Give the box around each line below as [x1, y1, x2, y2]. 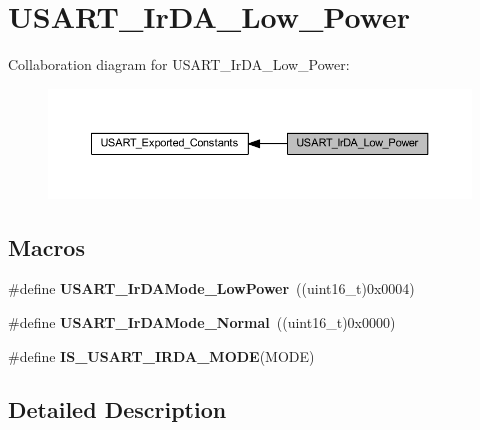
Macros [8, 231, 85, 262]
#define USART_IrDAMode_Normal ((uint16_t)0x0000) [8, 311, 396, 332]
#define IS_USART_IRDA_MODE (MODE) [8, 345, 315, 366]
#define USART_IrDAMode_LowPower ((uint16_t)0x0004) [8, 278, 415, 299]
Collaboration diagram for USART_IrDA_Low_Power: [8, 54, 350, 75]
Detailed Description [8, 394, 227, 425]
